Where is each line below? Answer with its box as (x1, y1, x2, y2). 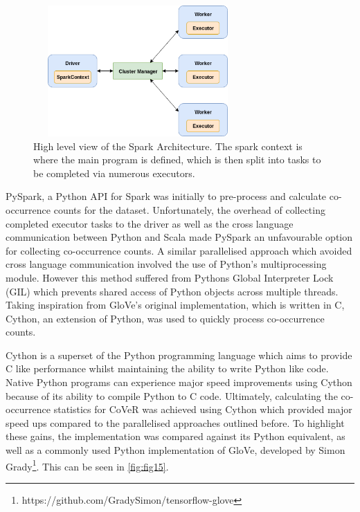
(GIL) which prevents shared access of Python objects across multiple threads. (6, 284, 339, 298)
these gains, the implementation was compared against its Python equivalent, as (6, 429, 345, 444)
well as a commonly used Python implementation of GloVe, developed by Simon (6, 443, 345, 457)
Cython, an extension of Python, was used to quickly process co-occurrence (6, 311, 325, 325)
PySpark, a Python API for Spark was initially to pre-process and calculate (6, 189, 327, 203)
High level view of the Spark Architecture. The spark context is (33, 138, 303, 153)
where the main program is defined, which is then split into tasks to (33, 152, 321, 167)
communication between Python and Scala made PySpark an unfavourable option (6, 230, 353, 244)
